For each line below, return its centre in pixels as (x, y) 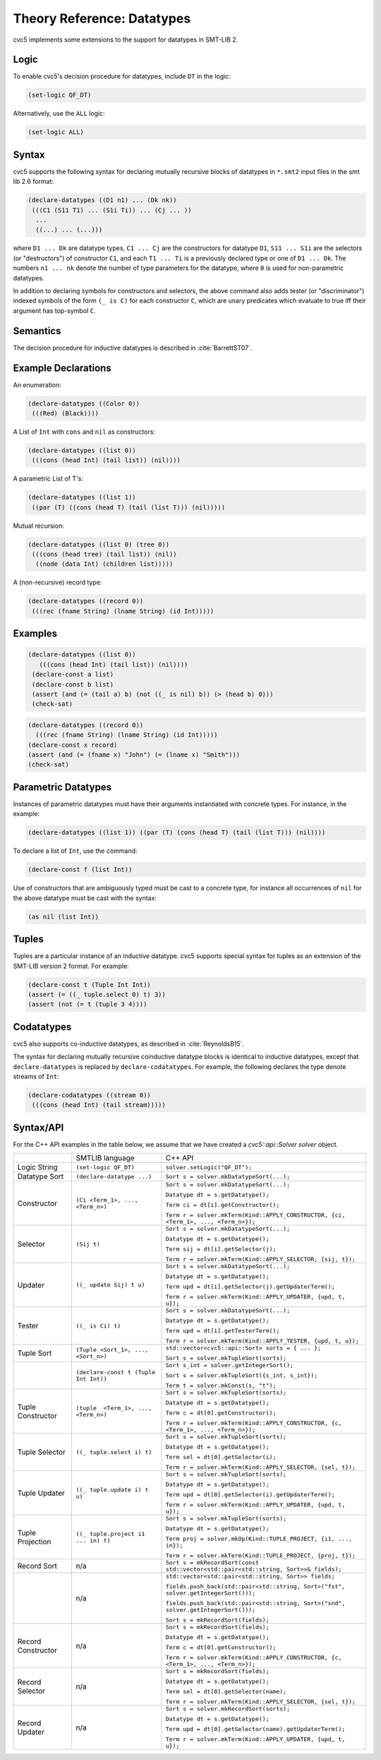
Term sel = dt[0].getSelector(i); (221, 1457)
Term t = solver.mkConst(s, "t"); (221, 1386)
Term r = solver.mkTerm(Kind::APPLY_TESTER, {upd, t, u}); (262, 1341)
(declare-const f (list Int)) (80, 870)
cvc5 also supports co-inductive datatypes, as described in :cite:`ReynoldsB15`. (129, 1044)
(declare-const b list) (73, 684)
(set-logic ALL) (56, 132)
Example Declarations (62, 368)
